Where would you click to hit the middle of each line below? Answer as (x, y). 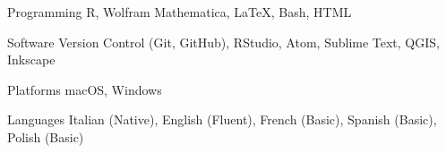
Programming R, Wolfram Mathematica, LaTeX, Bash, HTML (180, 12)
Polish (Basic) (46, 136)
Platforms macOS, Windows (85, 89)
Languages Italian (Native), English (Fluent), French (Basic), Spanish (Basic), (222, 119)
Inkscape (31, 59)
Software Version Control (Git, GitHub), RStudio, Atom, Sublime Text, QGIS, (223, 42)
